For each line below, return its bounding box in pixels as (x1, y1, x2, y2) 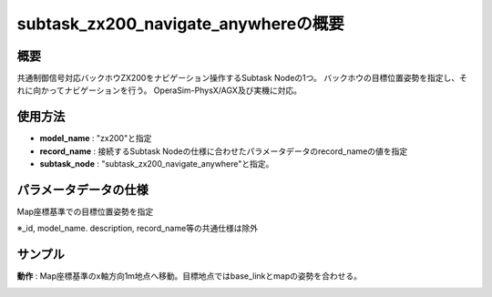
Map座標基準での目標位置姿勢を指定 (16, 206, 154, 218)
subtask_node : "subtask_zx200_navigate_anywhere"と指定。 (39, 159, 274, 169)
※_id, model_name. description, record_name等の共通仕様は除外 (16, 223, 259, 234)
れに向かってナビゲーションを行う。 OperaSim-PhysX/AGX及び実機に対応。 (16, 85, 302, 96)
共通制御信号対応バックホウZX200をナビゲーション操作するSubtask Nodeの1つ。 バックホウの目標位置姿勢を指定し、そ (16, 73, 468, 84)
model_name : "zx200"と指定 (39, 133, 152, 144)
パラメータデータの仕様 (16, 182, 149, 198)
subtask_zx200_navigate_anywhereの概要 (16, 14, 345, 34)
